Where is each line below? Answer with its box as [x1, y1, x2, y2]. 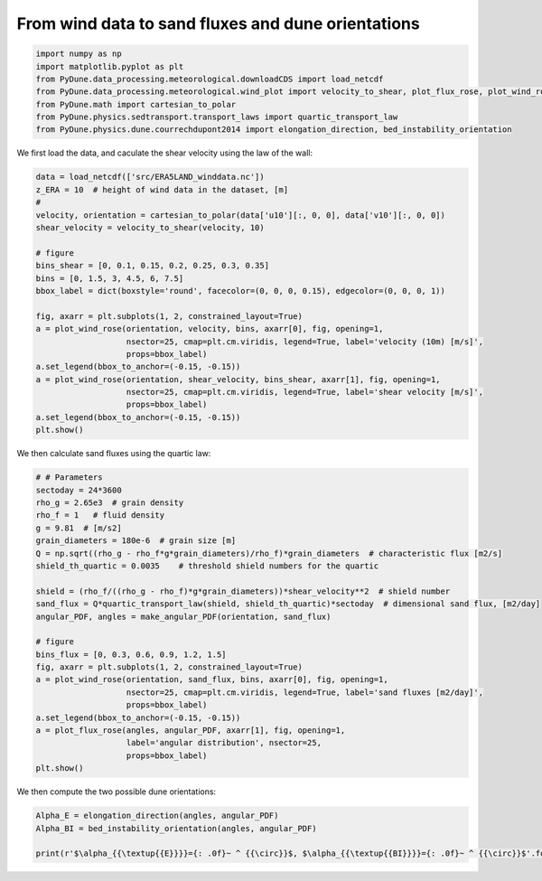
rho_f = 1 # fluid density [35, 511, 165, 520]
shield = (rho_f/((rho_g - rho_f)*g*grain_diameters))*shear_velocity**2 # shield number [35, 586, 451, 596]
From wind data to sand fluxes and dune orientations [16, 14, 420, 33]
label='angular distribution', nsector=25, [126, 737, 322, 748]
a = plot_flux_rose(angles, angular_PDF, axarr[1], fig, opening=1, [35, 726, 346, 736]
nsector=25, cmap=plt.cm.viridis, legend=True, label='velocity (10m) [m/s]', [126, 336, 483, 347]
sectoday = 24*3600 [35, 484, 122, 495]
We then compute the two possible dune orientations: [16, 786, 217, 797]
